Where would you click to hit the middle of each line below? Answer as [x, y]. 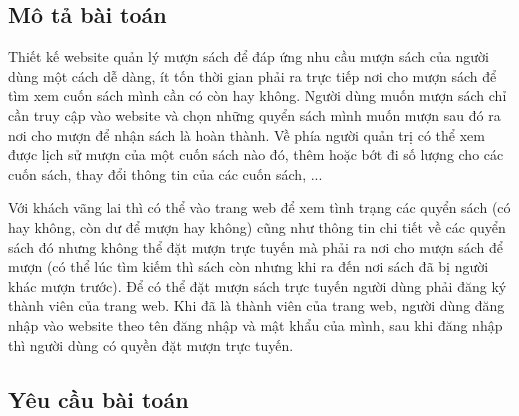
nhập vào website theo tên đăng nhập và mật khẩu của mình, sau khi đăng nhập [255, 324]
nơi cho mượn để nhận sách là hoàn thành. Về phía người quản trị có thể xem [246, 134]
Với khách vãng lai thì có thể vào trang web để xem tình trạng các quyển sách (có [259, 207]
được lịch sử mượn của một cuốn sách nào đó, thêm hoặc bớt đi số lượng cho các [256, 154]
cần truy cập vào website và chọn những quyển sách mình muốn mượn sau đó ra [254, 114]
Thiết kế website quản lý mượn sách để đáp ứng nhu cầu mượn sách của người [248, 56]
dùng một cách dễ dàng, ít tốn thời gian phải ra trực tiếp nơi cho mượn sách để [252, 75]
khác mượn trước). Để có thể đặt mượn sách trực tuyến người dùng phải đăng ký [257, 285]
